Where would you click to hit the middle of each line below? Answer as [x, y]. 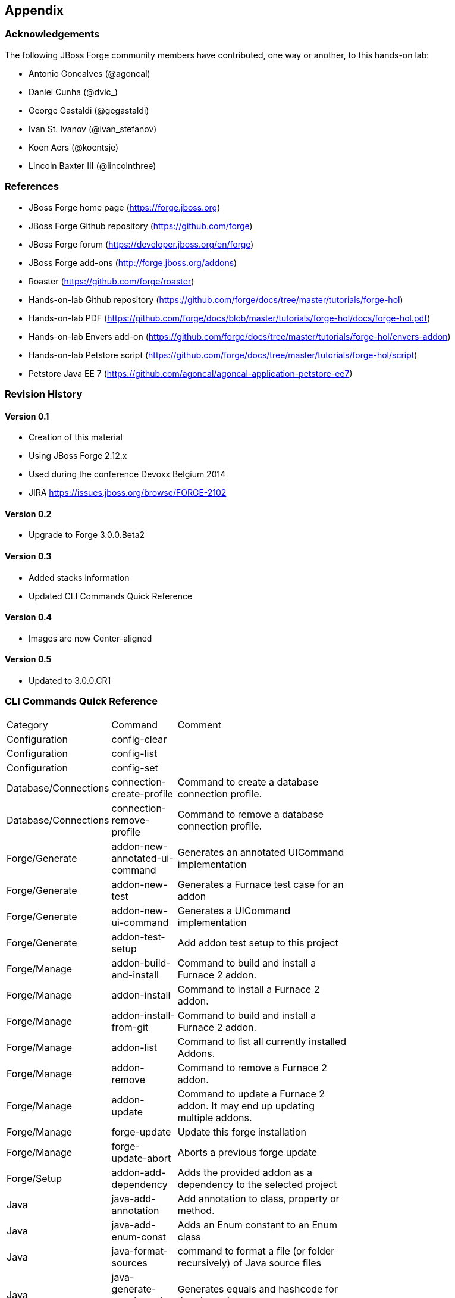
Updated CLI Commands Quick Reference [111, 596]
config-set [135, 767]
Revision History [44, 394]
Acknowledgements [52, 34]
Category [27, 725]
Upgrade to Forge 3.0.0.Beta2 [87, 535]
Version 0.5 [28, 659]
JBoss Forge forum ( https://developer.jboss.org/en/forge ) [141, 244]
